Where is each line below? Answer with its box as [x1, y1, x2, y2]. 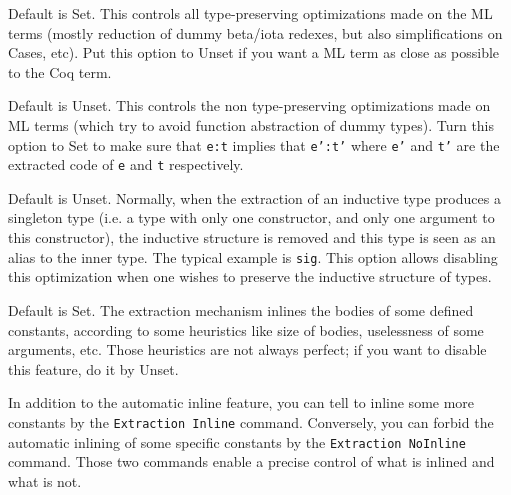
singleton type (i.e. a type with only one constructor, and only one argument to [8, 207, 495, 228]
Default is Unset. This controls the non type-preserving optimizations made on [8, 95, 491, 116]
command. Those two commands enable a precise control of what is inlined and [8, 451, 495, 472]
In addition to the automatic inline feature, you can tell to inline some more [8, 392, 475, 413]
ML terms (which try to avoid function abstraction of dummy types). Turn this [8, 114, 495, 135]
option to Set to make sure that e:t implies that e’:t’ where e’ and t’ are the [8, 134, 500, 155]
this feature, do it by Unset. [8, 358, 179, 379]
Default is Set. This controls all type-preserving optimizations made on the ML [8, 3, 493, 23]
